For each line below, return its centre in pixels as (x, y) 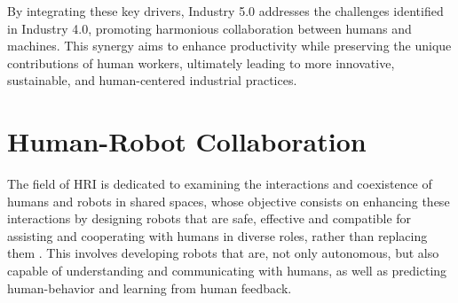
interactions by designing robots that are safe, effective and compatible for (209, 218)
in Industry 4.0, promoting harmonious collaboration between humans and (209, 28)
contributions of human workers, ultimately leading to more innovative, (201, 62)
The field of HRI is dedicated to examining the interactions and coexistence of (220, 184)
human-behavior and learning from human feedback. (150, 287)
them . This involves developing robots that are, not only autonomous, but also (223, 253)
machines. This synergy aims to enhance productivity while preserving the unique (229, 46)
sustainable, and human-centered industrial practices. (152, 80)
